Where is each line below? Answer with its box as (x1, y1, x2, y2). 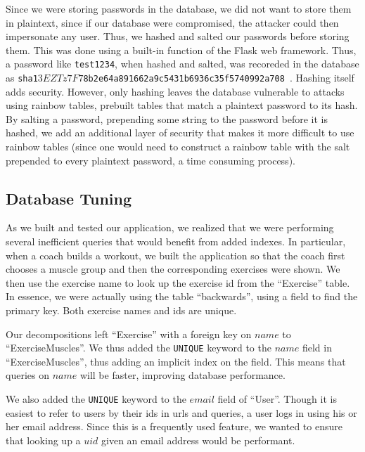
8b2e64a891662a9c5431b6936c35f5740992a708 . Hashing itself (83, 70, 354, 85)
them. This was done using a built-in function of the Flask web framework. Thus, (6, 42, 357, 57)
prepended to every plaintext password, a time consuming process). (6, 153, 295, 167)
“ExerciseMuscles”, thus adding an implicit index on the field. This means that (6, 354, 346, 368)
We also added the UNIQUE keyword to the (6, 392, 186, 406)
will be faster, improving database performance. (79, 368, 286, 382)
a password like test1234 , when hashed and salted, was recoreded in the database (6, 56, 359, 71)
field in (302, 340, 332, 355)
